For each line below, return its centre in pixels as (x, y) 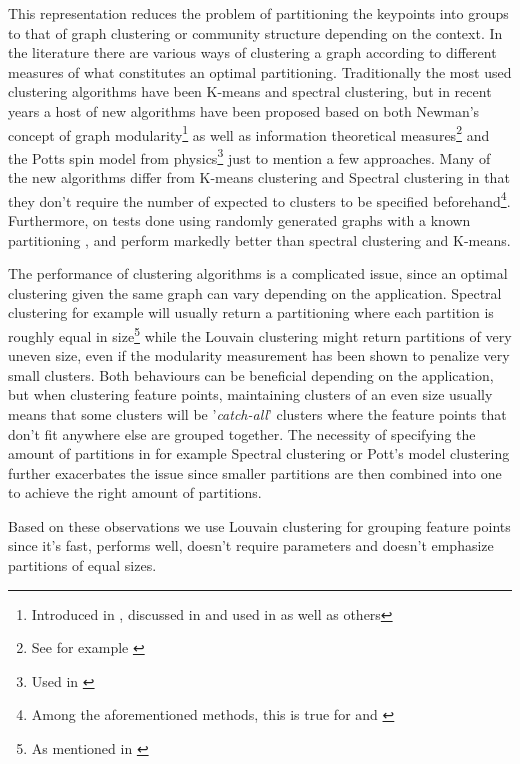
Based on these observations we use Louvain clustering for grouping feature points (259, 525)
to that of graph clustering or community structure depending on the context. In (255, 32)
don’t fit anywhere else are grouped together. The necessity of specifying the (242, 433)
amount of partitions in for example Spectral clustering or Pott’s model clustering (259, 453)
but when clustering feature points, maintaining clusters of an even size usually (250, 394)
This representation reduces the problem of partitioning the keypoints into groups (258, 13)
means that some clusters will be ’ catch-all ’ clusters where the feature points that (257, 413)
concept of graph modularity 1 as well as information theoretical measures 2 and (249, 133)
